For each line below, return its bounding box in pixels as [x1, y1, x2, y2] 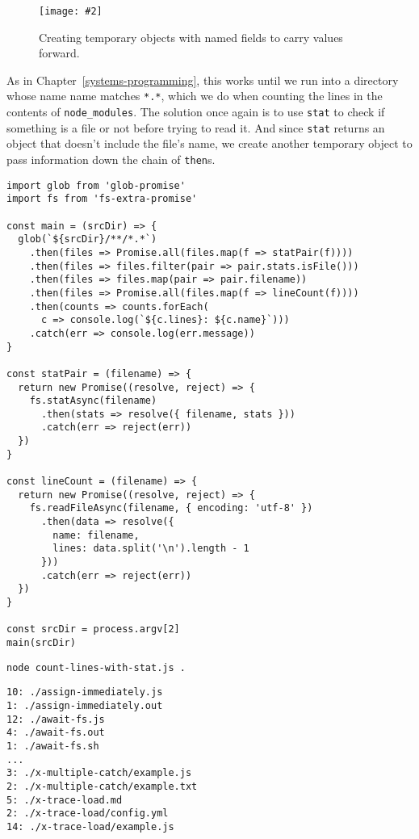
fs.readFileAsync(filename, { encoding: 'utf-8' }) [29, 502, 313, 514]
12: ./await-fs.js [6, 713, 105, 725]
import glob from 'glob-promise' [6, 179, 186, 191]
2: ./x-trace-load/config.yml [6, 808, 169, 820]
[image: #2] [39, 6, 103, 17]
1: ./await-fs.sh [6, 740, 99, 752]
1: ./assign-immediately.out [6, 699, 163, 711]
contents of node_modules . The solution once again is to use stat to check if [6, 103, 385, 120]
